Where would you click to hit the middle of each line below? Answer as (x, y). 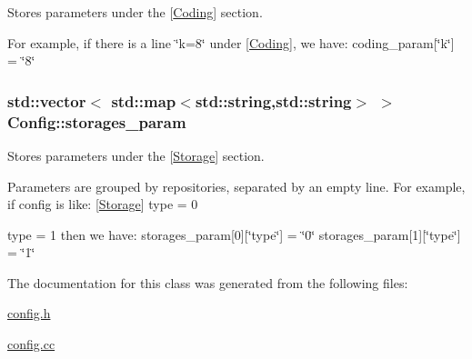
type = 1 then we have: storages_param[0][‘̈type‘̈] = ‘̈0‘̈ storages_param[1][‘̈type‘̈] (234, 234)
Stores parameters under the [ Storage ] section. (136, 155)
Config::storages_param (97, 121)
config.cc (31, 344)
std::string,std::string (273, 100)
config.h (29, 313)
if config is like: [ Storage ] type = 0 (103, 204)
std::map (144, 100)
